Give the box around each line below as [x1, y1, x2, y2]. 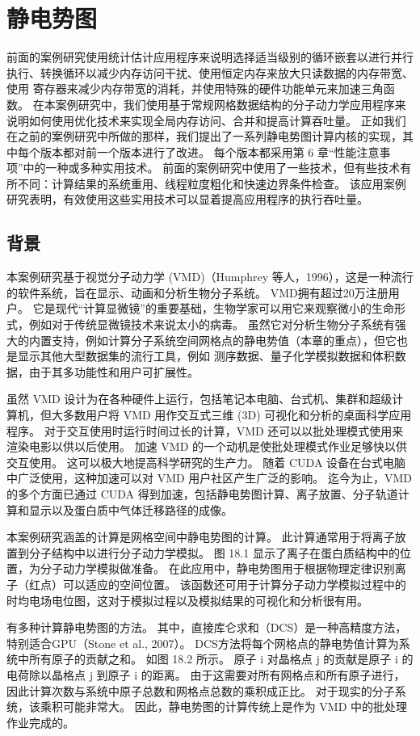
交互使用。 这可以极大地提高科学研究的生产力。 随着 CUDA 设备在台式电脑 [6, 453, 406, 470]
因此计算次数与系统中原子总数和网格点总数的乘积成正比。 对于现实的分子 [6, 682, 395, 699]
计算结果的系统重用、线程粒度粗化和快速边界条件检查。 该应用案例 [51, 175, 406, 191]
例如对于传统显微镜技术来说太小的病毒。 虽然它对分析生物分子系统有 [28, 316, 395, 333]
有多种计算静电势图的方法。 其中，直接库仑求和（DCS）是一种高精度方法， [6, 619, 407, 636]
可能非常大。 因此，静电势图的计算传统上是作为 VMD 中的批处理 [62, 698, 408, 715]
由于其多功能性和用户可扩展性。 [28, 363, 199, 380]
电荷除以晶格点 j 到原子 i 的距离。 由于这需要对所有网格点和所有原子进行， [6, 666, 405, 683]
